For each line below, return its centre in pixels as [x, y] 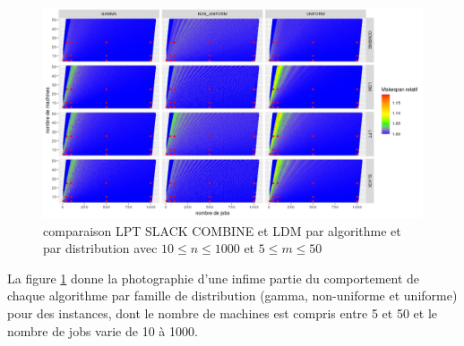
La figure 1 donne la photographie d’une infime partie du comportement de [214, 278]
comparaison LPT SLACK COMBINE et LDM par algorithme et [222, 230]
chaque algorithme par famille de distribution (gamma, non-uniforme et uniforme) [232, 295]
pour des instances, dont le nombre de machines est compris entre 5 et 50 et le [223, 312]
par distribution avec [100, 248]
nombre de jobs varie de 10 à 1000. [103, 330]
